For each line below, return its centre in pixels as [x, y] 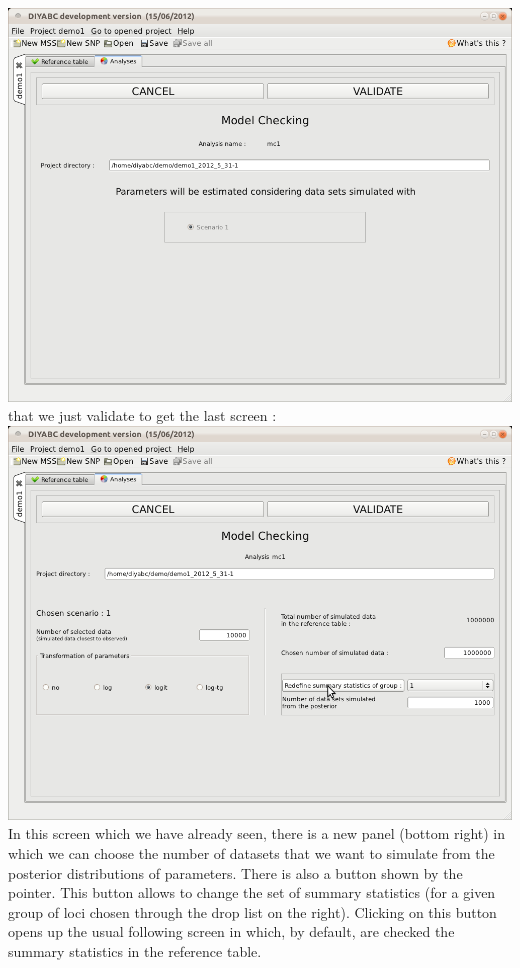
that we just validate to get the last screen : [142, 415]
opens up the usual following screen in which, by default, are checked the [231, 931]
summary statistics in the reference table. [135, 951]
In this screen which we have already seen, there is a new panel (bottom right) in [257, 833]
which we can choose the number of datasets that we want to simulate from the [251, 853]
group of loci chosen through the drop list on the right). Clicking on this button [252, 911]
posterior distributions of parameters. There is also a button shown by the [235, 872]
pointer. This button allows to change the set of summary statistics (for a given [252, 892]
